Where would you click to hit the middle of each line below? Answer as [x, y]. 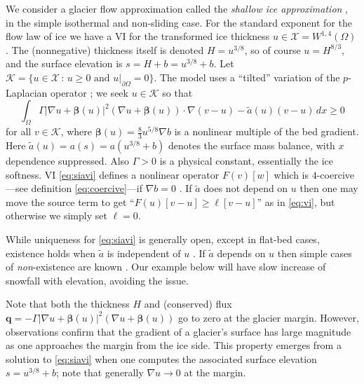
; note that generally [100, 372]
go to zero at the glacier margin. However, [269, 317]
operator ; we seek [89, 92]
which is [291, 174]
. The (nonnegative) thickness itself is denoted [105, 49]
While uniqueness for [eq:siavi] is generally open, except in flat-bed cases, [163, 239]
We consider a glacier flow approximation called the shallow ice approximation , [177, 8]
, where [76, 131]
